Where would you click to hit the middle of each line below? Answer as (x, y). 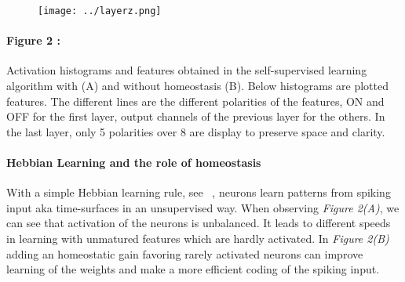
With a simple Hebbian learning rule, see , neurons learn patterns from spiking (199, 192)
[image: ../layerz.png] (100, 11)
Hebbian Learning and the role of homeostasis (134, 163)
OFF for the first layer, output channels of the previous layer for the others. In (196, 116)
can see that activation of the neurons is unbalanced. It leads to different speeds (199, 223)
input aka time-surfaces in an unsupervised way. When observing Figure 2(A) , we (203, 207)
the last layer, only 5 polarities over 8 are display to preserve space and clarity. (196, 131)
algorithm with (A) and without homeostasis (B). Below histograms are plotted (197, 86)
